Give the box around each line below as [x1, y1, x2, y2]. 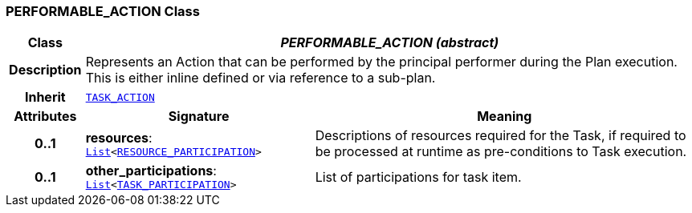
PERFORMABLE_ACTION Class [6, 3, 200, 19]
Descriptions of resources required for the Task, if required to [315, 127, 686, 144]
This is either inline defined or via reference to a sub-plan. [85, 70, 436, 86]
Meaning [477, 108, 532, 125]
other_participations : [85, 163, 217, 179]
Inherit [24, 89, 66, 106]
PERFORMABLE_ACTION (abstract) [280, 34, 499, 51]
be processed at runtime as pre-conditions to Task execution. [315, 143, 687, 160]
